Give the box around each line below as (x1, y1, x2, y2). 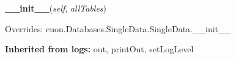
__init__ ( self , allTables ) (5, 2, 107, 14)
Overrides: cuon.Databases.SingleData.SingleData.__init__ (5, 22, 232, 35)
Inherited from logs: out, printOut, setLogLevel (5, 43, 194, 55)
